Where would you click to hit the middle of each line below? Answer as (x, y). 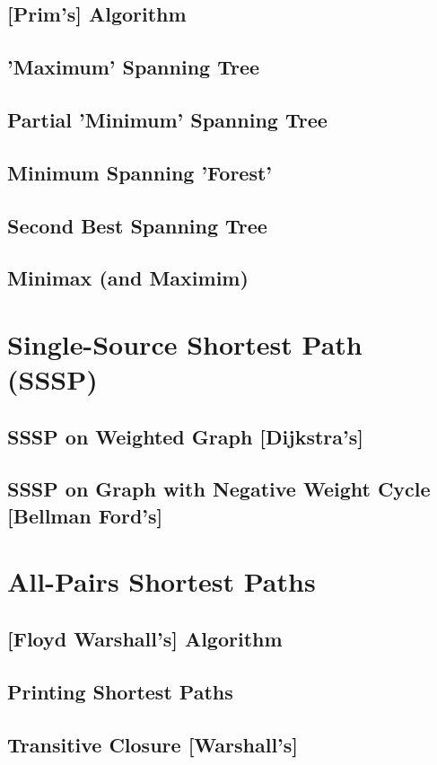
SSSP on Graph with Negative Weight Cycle (219, 489)
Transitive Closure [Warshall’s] (153, 744)
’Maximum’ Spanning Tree (134, 67)
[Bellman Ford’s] (85, 515)
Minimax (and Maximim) (128, 278)
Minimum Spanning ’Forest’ (140, 172)
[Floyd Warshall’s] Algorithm (145, 638)
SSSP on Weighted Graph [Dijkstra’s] (185, 436)
